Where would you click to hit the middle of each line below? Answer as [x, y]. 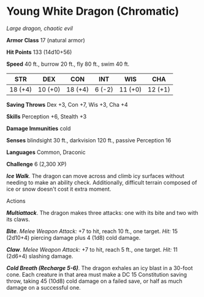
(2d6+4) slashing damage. [40, 256]
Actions [16, 201]
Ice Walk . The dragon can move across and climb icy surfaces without [96, 175]
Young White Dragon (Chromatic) [93, 11]
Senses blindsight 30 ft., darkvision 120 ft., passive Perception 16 [89, 140]
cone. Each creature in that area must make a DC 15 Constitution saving [97, 274]
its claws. [18, 219]
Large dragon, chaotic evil [40, 28]
